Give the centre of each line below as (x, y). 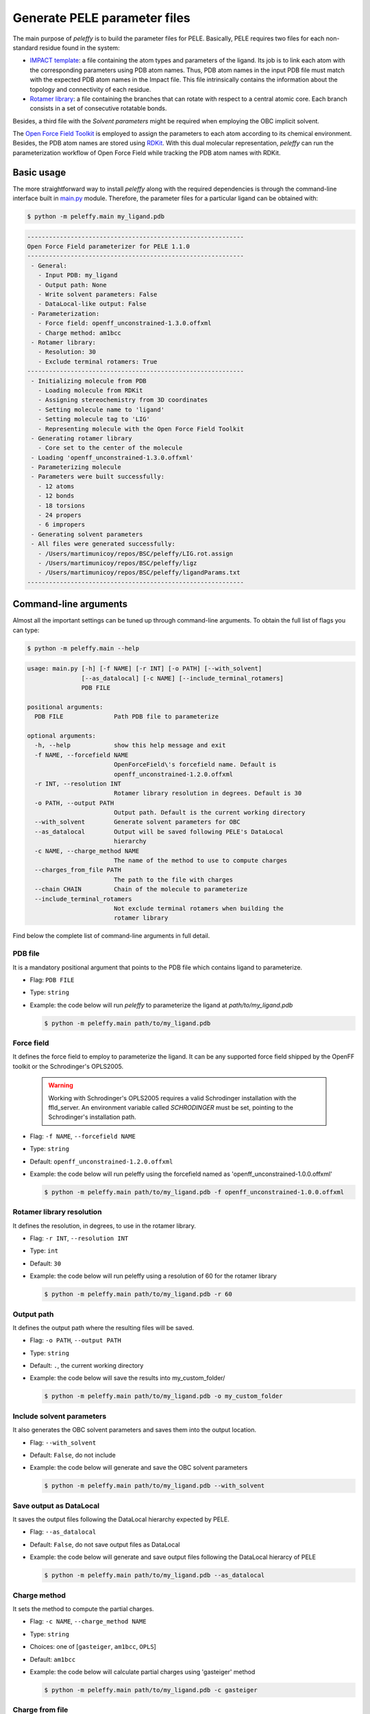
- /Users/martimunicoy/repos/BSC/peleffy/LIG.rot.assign (136, 553)
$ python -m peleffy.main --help (83, 648)
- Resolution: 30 (67, 352)
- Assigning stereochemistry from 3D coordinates (123, 400)
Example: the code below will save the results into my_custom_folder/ (127, 1378)
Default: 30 (46, 1263)
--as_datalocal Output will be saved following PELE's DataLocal (159, 832)
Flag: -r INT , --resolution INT (79, 1238)
